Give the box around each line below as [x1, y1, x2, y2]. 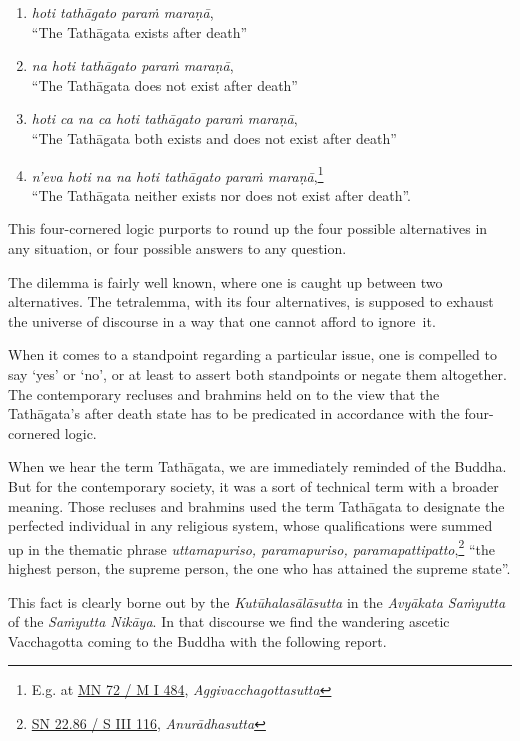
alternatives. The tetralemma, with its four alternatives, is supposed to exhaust [8, 291, 494, 312]
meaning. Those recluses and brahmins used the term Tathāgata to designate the [8, 495, 505, 516]
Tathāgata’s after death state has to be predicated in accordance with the [8, 403, 460, 424]
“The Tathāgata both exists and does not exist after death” [31, 127, 397, 148]
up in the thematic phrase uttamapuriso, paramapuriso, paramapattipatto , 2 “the [8, 535, 495, 559]
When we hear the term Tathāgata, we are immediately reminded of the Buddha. [8, 456, 507, 477]
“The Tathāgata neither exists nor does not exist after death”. [31, 184, 411, 205]
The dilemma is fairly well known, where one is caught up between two [8, 271, 443, 292]
